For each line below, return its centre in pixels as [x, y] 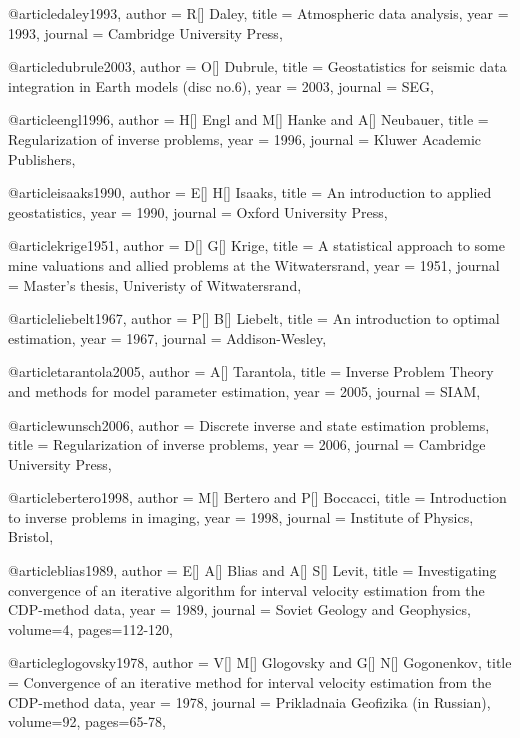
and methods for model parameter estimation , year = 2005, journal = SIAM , [244, 390]
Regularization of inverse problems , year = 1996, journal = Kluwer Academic [245, 138]
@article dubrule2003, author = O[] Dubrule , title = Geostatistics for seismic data [257, 66]
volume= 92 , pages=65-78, [87, 721]
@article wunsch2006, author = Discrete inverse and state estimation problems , [249, 424]
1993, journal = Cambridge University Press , [145, 32]
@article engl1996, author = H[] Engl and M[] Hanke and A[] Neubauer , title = [248, 119]
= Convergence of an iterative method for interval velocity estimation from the [250, 682]
